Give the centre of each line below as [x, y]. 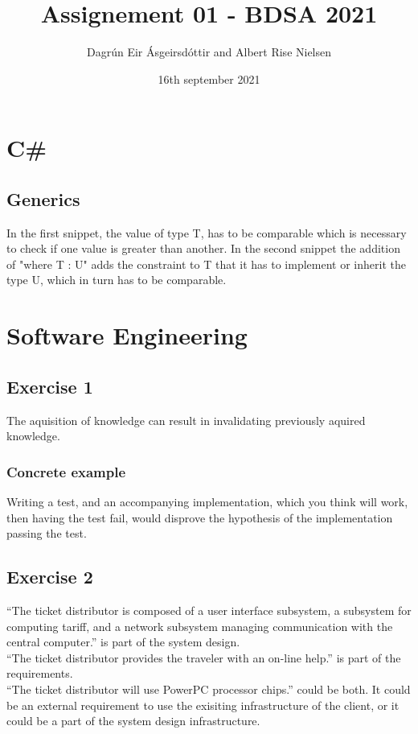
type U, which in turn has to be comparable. [117, 280]
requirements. [40, 673]
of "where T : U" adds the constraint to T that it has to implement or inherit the [206, 264]
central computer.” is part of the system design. [123, 642]
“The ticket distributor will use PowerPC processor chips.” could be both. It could [209, 689]
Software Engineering [127, 335]
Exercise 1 [50, 386]
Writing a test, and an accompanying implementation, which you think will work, [207, 502]
